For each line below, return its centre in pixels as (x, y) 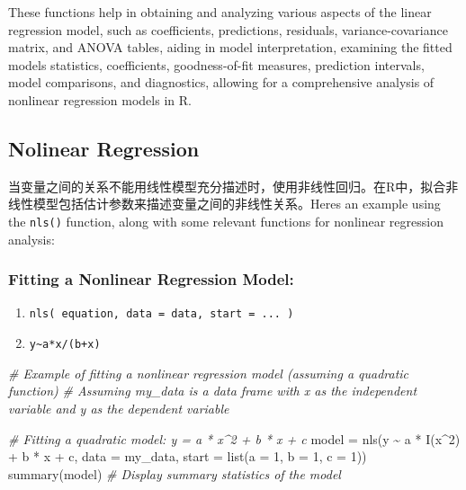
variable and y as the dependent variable (119, 408)
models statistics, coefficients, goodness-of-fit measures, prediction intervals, (216, 64)
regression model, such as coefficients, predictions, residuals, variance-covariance (228, 29)
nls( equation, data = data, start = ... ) (161, 314)
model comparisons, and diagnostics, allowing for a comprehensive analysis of (221, 82)
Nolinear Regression (104, 148)
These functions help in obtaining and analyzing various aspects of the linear (220, 12)
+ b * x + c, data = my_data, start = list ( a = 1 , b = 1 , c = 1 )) (188, 456)
